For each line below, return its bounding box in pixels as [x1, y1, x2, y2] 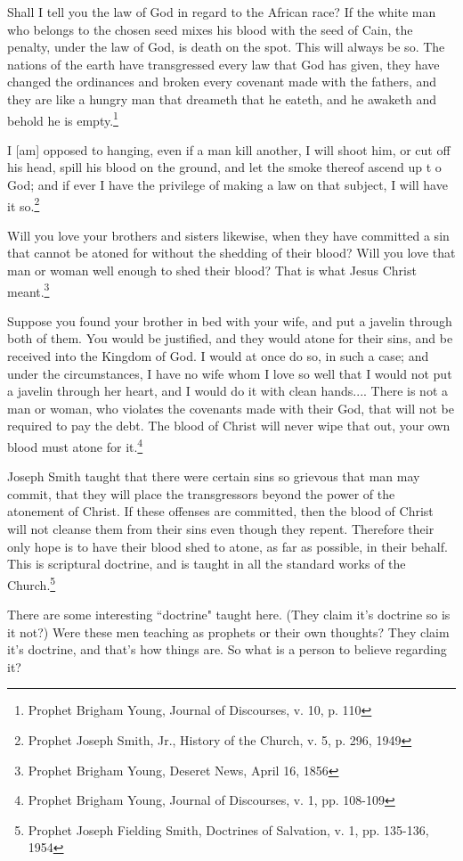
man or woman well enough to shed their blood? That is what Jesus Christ [7, 261, 417, 280]
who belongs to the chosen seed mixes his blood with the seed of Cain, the [7, 20, 413, 38]
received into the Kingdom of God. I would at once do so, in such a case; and [7, 347, 429, 365]
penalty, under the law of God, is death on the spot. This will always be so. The [7, 37, 445, 56]
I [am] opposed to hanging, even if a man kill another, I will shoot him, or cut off [7, 140, 451, 159]
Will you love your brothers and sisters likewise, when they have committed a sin [7, 225, 450, 244]
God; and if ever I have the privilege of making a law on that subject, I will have [7, 176, 448, 193]
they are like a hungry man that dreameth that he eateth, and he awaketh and [7, 89, 436, 108]
